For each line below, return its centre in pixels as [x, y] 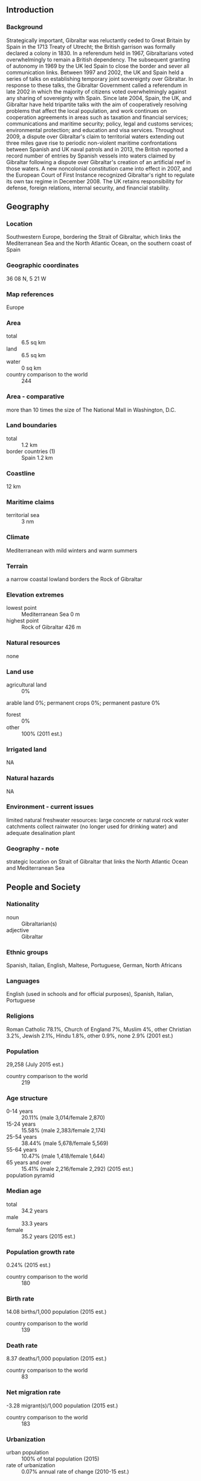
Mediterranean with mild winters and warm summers [72, 550]
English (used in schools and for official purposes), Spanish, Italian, [90, 994]
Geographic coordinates [43, 265]
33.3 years [35, 1223]
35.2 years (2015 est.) [49, 1236]
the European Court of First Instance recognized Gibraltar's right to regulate [101, 175]
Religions [20, 1016]
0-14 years [20, 1111]
